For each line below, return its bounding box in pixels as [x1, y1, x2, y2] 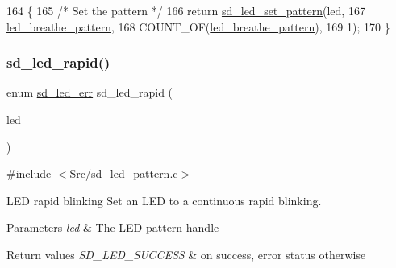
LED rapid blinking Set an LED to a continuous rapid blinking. [6, 192, 322, 208]
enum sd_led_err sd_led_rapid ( [6, 84, 173, 101]
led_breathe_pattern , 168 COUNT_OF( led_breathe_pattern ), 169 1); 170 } [6, 18, 390, 35]
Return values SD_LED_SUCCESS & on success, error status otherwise [6, 245, 366, 262]
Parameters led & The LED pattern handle [6, 219, 219, 236]
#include [6, 165, 52, 182]
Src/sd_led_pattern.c [69, 165, 178, 182]
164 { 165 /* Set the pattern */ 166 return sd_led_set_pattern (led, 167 [6, 2, 365, 19]
